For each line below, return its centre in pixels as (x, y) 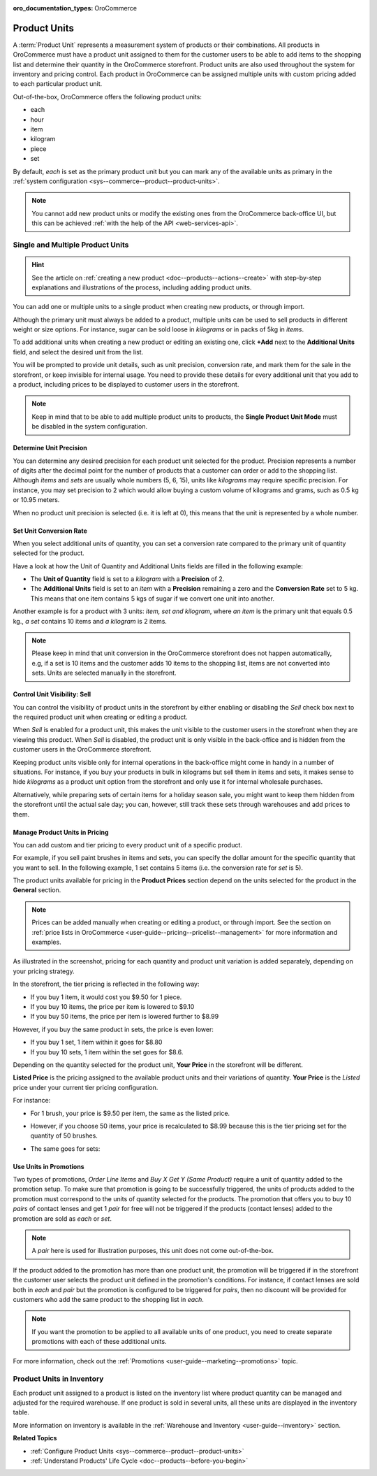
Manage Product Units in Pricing (61, 832)
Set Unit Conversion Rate (50, 531)
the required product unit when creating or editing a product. (100, 717)
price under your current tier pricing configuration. (86, 1087)
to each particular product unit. (58, 84)
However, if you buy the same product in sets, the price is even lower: (113, 1029)
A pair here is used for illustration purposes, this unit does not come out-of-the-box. (153, 1251)
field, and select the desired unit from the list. (78, 352)
